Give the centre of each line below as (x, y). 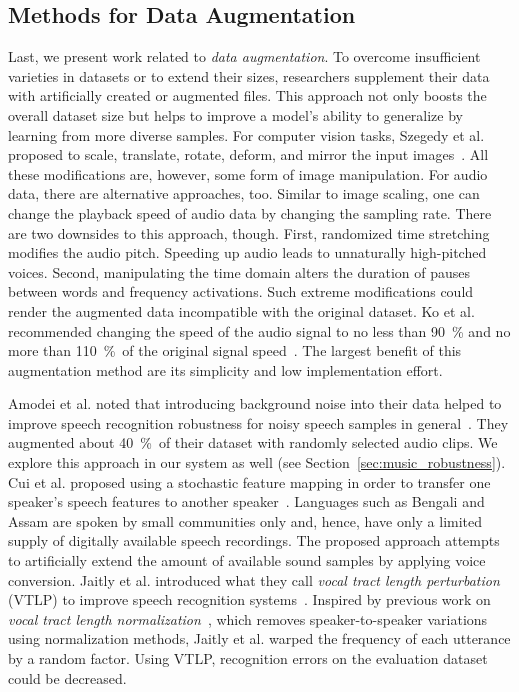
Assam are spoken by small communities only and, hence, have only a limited (245, 520)
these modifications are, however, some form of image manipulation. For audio (248, 173)
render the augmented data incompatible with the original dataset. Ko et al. (241, 310)
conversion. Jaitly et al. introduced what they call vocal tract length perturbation (254, 579)
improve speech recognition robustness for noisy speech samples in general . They (258, 422)
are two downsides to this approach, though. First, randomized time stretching (249, 232)
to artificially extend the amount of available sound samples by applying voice (247, 560)
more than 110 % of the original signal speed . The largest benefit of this (235, 350)
